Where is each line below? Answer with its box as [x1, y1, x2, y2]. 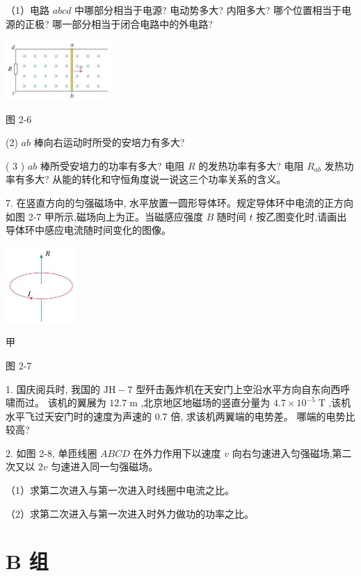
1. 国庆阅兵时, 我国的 [6, 381, 101, 396]
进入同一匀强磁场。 [70, 459, 159, 474]
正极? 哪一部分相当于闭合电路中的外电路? [24, 16, 213, 31]
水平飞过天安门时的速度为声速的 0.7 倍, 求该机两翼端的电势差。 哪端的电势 [6, 408, 346, 423]
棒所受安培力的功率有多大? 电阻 [40, 158, 185, 173]
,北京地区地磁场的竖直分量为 [141, 395, 271, 410]
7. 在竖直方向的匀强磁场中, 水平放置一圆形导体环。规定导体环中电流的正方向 [6, 195, 354, 210]
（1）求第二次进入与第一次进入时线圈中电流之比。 [6, 483, 234, 497]
